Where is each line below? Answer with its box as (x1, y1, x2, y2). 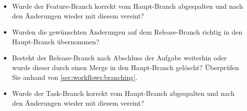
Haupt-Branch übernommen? (12, 36, 99, 46)
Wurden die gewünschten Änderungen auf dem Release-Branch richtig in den (12, 27, 243, 37)
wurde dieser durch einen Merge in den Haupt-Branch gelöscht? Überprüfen (12, 62, 239, 72)
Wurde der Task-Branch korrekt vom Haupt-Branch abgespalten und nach (12, 88, 235, 98)
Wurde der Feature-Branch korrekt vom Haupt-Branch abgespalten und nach (12, 1, 243, 11)
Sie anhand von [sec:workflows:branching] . (12, 72, 137, 82)
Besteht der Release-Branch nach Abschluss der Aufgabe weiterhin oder (12, 53, 227, 63)
